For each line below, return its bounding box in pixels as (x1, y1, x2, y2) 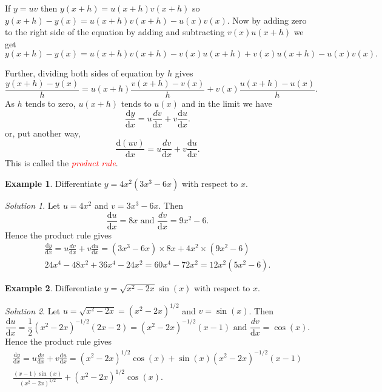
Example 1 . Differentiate (5, 177, 102, 189)
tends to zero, (25, 97, 76, 110)
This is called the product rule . (5, 157, 118, 169)
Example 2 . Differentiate (5, 282, 102, 294)
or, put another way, (5, 126, 81, 139)
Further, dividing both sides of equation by (5, 67, 165, 79)
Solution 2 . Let (5, 304, 61, 317)
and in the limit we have (181, 97, 272, 110)
